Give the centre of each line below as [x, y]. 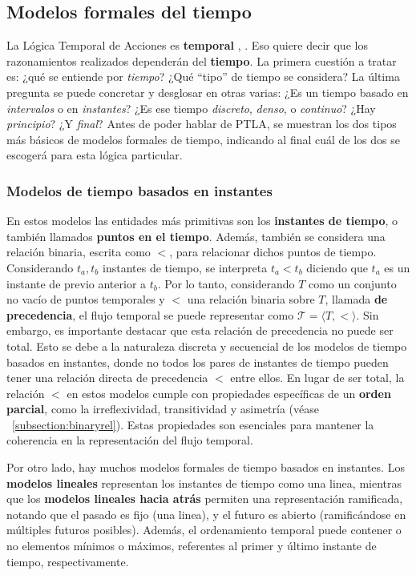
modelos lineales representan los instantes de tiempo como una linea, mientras [204, 483]
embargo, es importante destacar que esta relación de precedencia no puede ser [200, 330]
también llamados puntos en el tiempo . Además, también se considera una [196, 236]
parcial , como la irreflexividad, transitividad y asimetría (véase [163, 409]
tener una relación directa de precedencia [107, 378]
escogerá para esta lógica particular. [95, 155]
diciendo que [337, 267]
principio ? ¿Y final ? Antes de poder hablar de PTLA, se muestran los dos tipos [202, 124]
